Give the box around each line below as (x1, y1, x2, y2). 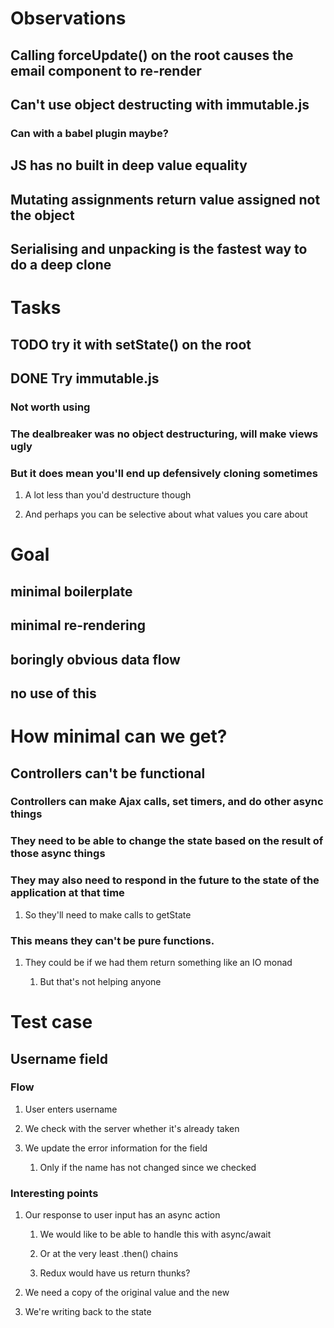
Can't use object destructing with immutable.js (10, 96, 310, 113)
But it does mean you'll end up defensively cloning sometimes (10, 466, 318, 480)
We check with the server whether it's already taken (24, 1122, 240, 1134)
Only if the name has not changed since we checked (39, 1161, 257, 1173)
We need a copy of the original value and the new (24, 1287, 230, 1299)
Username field (10, 1050, 108, 1067)
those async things (10, 847, 106, 861)
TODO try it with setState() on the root (10, 336, 252, 353)
